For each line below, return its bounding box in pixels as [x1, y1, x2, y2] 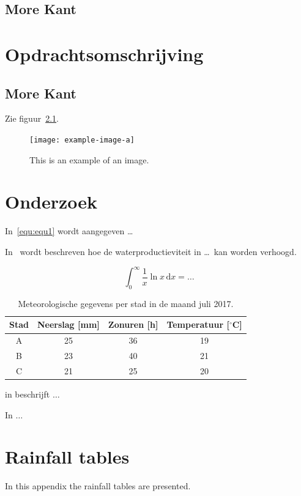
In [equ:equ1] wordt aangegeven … [5, 224, 133, 237]
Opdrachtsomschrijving [5, 41, 204, 66]
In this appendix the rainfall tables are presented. [5, 479, 191, 492]
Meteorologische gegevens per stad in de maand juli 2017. [18, 297, 234, 309]
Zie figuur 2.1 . [5, 112, 59, 125]
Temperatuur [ [166, 318, 229, 331]
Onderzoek [5, 189, 98, 214]
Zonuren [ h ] [108, 318, 158, 331]
